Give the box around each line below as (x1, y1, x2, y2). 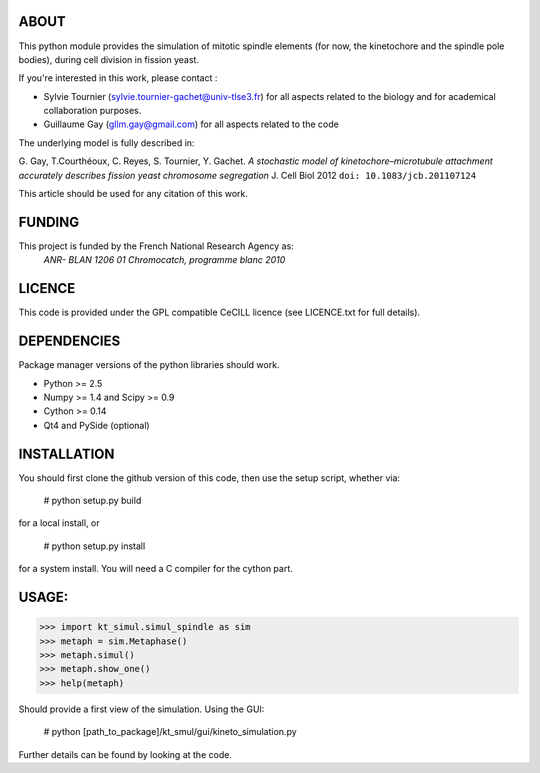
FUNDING (18, 213, 80, 230)
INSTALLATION (18, 445, 115, 462)
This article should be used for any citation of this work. (18, 188, 249, 200)
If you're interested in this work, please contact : (18, 72, 218, 84)
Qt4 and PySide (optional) (43, 419, 150, 431)
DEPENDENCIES (18, 333, 121, 350)
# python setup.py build (43, 495, 142, 506)
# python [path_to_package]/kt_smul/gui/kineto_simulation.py (43, 726, 297, 738)
